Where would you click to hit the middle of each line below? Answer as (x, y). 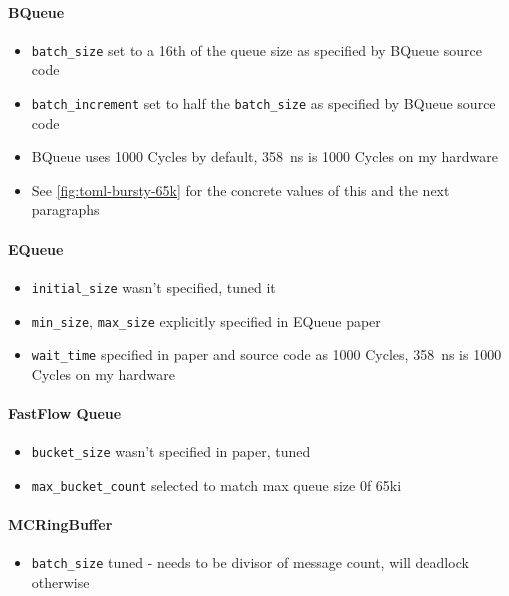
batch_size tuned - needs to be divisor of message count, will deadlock (250, 562)
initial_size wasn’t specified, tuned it (153, 286)
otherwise (60, 582)
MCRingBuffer (60, 524)
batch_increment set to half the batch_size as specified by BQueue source (263, 103)
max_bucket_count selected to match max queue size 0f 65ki (216, 484)
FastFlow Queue (65, 413)
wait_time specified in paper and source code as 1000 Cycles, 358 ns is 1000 (266, 354)
